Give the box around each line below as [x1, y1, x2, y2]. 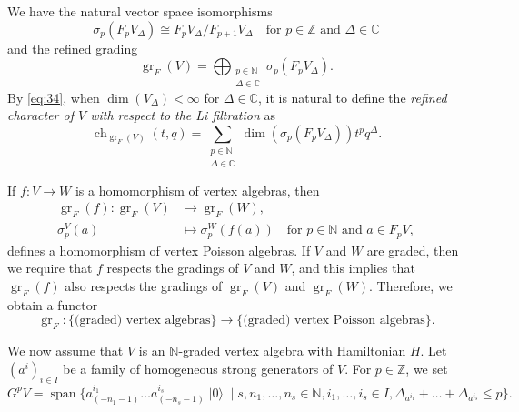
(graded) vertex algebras [75, 314, 211, 327]
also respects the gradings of [65, 276, 223, 295]
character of [7, 106, 74, 125]
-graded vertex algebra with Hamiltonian [178, 341, 406, 360]
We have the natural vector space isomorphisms [7, 2, 273, 20]
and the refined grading [7, 38, 138, 57]
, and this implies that [291, 258, 415, 277]
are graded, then [366, 240, 459, 259]
